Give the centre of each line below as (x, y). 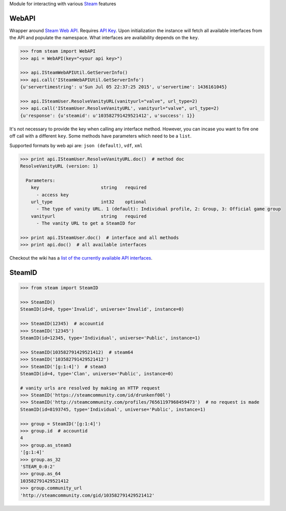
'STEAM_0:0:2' (38, 467)
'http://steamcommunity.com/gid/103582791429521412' (87, 495)
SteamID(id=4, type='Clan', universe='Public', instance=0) (97, 374)
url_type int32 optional (89, 202)
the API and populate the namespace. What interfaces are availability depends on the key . (104, 38)
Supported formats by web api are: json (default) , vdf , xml (76, 145)
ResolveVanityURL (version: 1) (59, 166)
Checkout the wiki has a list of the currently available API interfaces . (81, 258)
